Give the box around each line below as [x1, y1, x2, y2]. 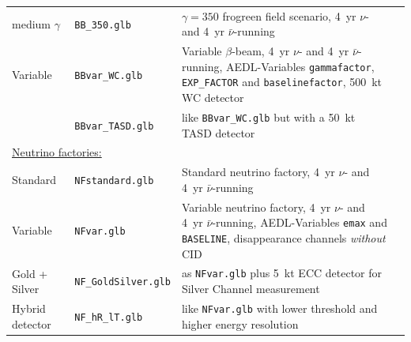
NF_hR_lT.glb [74, 311, 143, 323]
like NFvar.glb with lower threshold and [181, 299, 378, 316]
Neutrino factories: [12, 144, 102, 160]
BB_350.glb [74, 19, 131, 31]
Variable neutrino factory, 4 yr [181, 198, 331, 215]
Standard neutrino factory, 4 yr [181, 163, 335, 180]
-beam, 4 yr [232, 43, 290, 59]
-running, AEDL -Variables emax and [212, 214, 387, 231]
